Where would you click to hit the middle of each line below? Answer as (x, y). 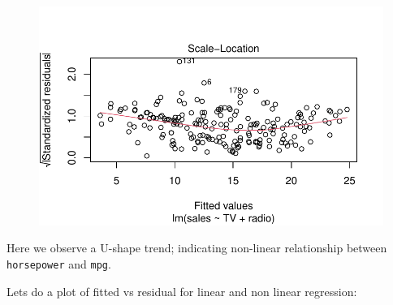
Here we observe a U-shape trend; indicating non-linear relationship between (197, 248)
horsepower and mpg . (59, 264)
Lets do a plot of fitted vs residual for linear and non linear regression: (182, 291)
